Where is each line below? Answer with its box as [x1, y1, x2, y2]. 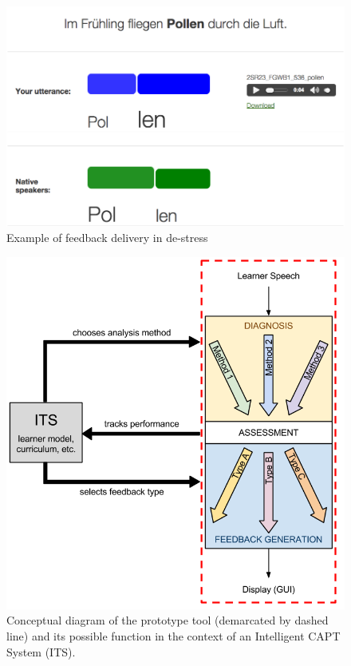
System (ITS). [6, 643, 76, 660]
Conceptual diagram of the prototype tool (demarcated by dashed [6, 612, 329, 628]
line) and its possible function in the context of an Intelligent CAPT [6, 627, 341, 644]
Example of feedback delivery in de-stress [6, 229, 208, 246]
